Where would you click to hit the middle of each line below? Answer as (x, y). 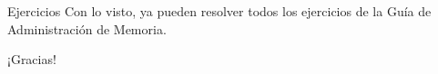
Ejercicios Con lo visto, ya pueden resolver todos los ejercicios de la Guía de (219, 11)
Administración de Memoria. (87, 28)
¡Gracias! (32, 59)
